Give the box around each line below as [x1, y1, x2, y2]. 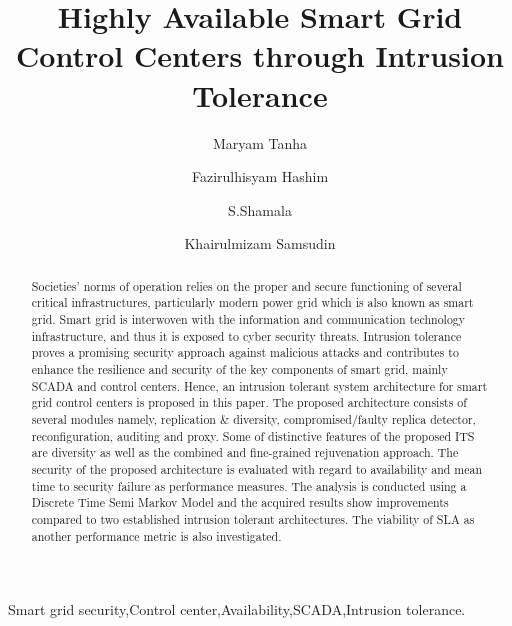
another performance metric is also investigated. [31, 527, 282, 544]
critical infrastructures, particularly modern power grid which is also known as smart [31, 294, 474, 311]
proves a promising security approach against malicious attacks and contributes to [31, 344, 459, 361]
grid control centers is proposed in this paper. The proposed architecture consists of [31, 394, 467, 411]
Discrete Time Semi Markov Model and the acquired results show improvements [31, 494, 449, 511]
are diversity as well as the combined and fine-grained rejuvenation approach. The [31, 444, 459, 461]
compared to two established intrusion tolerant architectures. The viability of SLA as [31, 510, 475, 527]
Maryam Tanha [212, 132, 308, 153]
